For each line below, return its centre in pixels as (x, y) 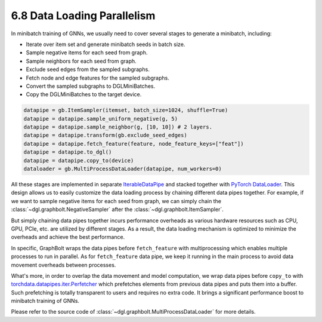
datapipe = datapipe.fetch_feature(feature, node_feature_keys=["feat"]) (134, 144)
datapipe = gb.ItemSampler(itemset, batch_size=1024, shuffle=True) (126, 110)
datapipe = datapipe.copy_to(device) (79, 160)
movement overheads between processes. (64, 265)
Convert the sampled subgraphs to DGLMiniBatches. (90, 86)
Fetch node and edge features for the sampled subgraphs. (97, 78)
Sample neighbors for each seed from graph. (81, 61)
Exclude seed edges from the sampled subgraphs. (88, 69)
